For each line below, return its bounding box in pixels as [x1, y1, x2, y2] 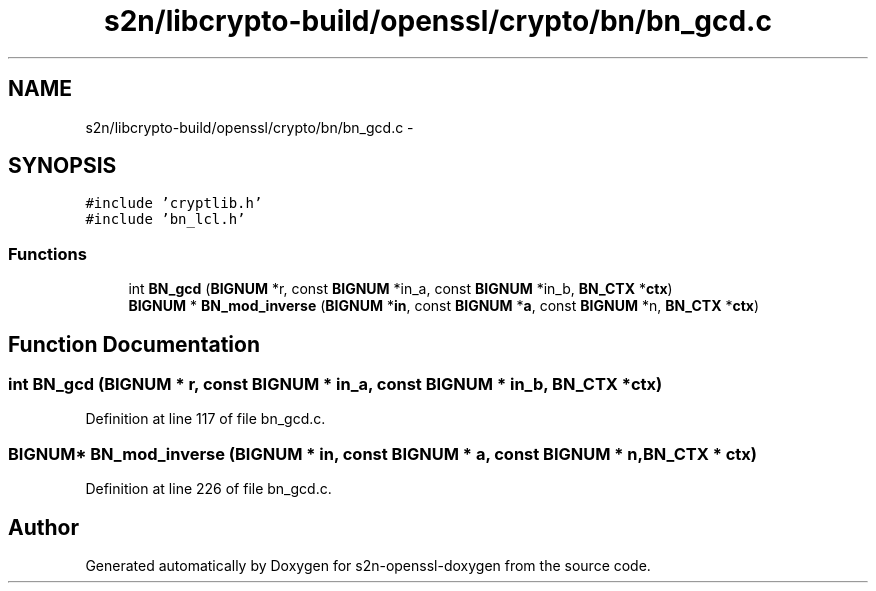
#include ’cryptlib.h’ [85, 195, 263, 212]
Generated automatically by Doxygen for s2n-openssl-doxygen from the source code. [85, 557, 651, 574]
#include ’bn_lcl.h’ [85, 211, 246, 228]
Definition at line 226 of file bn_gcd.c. [85, 480, 332, 498]
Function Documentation [8, 331, 260, 357]
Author [8, 514, 79, 540]
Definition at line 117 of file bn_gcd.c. [85, 410, 326, 428]
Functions [8, 243, 87, 264]
